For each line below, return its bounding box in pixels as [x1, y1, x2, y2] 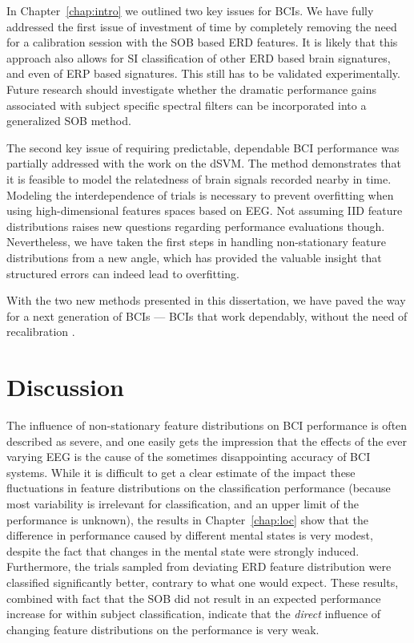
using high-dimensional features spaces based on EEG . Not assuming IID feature [6, 202, 403, 219]
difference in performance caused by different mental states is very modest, [6, 527, 373, 544]
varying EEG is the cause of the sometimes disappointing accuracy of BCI [6, 448, 371, 465]
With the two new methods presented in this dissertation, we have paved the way [6, 292, 406, 309]
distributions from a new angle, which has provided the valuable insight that [6, 249, 382, 265]
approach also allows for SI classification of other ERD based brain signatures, [6, 49, 391, 66]
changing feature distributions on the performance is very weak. [6, 621, 320, 637]
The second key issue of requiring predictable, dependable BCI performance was [6, 139, 400, 156]
